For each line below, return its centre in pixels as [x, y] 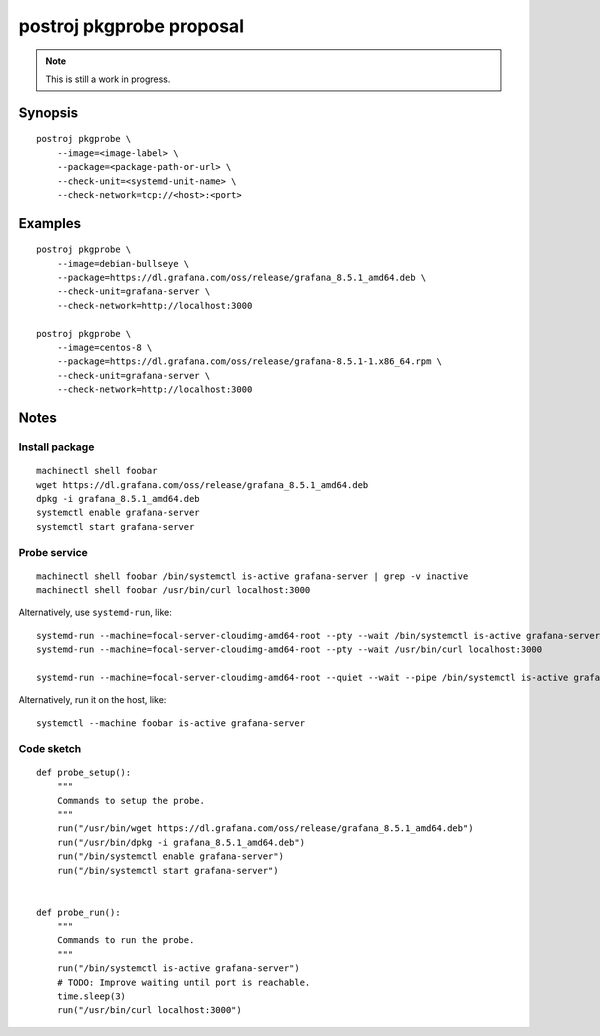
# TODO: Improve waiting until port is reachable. [183, 982]
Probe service [53, 552]
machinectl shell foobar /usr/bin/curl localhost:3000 [173, 590]
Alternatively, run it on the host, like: [92, 700]
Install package [56, 447]
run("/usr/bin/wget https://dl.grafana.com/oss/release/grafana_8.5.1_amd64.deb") [265, 828]
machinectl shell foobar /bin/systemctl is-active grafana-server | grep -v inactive [252, 576]
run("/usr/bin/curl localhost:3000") [149, 1010]
